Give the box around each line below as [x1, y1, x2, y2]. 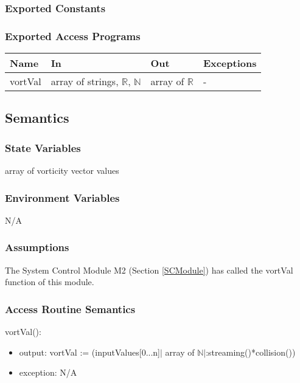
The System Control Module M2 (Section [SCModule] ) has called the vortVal [5, 263, 293, 276]
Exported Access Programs [5, 28, 141, 43]
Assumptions [5, 240, 69, 255]
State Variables [5, 140, 81, 155]
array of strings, [51, 74, 119, 89]
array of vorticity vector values [5, 164, 119, 177]
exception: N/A [19, 366, 77, 379]
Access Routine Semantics [5, 301, 136, 316]
